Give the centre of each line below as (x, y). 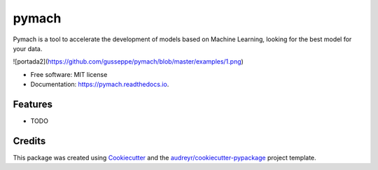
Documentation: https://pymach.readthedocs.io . (100, 85)
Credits (29, 141)
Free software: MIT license (69, 74)
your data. (28, 48)
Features (33, 104)
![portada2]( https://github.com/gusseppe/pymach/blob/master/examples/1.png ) (128, 62)
